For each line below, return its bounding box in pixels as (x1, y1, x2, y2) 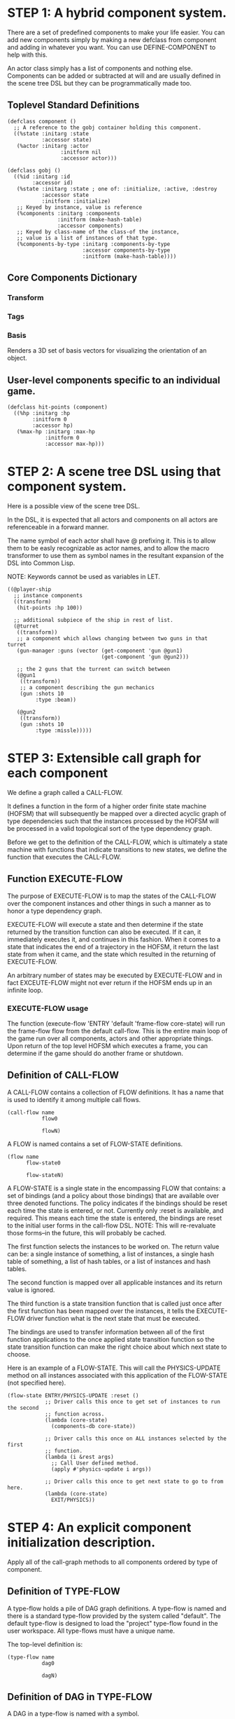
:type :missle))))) (35, 727, 92, 734)
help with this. (7, 50, 48, 59)
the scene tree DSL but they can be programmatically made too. (7, 79, 192, 87)
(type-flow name (7, 1653, 55, 1661)
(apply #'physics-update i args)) (51, 1465, 152, 1473)
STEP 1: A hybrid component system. (7, 5, 227, 21)
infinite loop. (7, 986, 43, 994)
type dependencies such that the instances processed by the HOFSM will (7, 817, 219, 825)
